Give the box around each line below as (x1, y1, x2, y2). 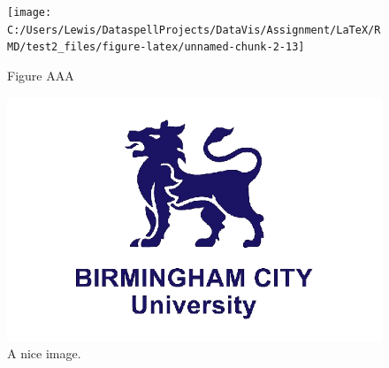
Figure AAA (7, 65, 74, 84)
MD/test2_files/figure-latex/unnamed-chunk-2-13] (7, 41, 305, 54)
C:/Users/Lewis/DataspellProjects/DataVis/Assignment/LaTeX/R (7, 23, 381, 36)
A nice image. (7, 344, 81, 363)
